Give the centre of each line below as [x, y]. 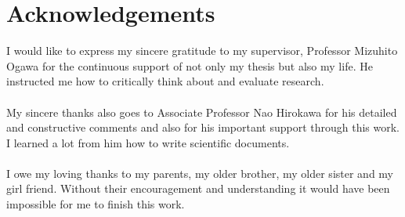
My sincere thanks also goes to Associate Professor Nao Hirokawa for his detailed [202, 112]
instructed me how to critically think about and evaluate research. [165, 81]
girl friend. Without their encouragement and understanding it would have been [198, 188]
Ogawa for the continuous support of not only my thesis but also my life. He [190, 65]
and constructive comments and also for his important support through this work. [203, 127]
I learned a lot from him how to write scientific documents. [148, 142]
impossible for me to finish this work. [96, 204]
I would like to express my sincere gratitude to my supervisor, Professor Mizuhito [202, 51]
